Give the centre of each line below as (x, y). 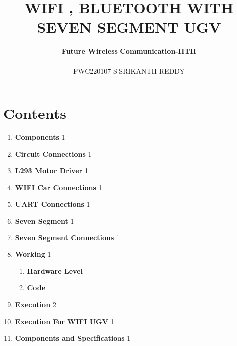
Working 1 (33, 254)
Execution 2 (36, 304)
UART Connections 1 (53, 204)
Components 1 (40, 137)
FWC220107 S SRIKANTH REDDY (129, 70)
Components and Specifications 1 (73, 338)
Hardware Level (55, 271)
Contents (35, 113)
